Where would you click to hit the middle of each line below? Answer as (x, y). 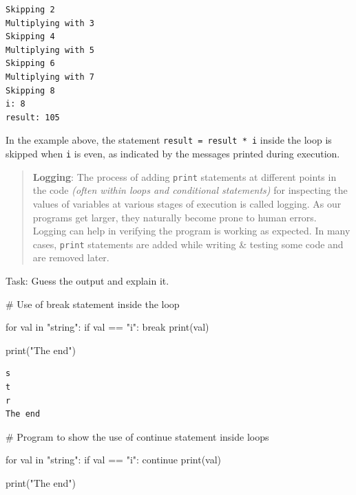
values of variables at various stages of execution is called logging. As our (187, 203)
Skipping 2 (30, 10)
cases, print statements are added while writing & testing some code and (188, 244)
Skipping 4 (30, 37)
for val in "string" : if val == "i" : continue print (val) (114, 460)
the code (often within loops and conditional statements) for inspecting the (190, 190)
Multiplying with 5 (50, 50)
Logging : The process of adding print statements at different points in (185, 176)
